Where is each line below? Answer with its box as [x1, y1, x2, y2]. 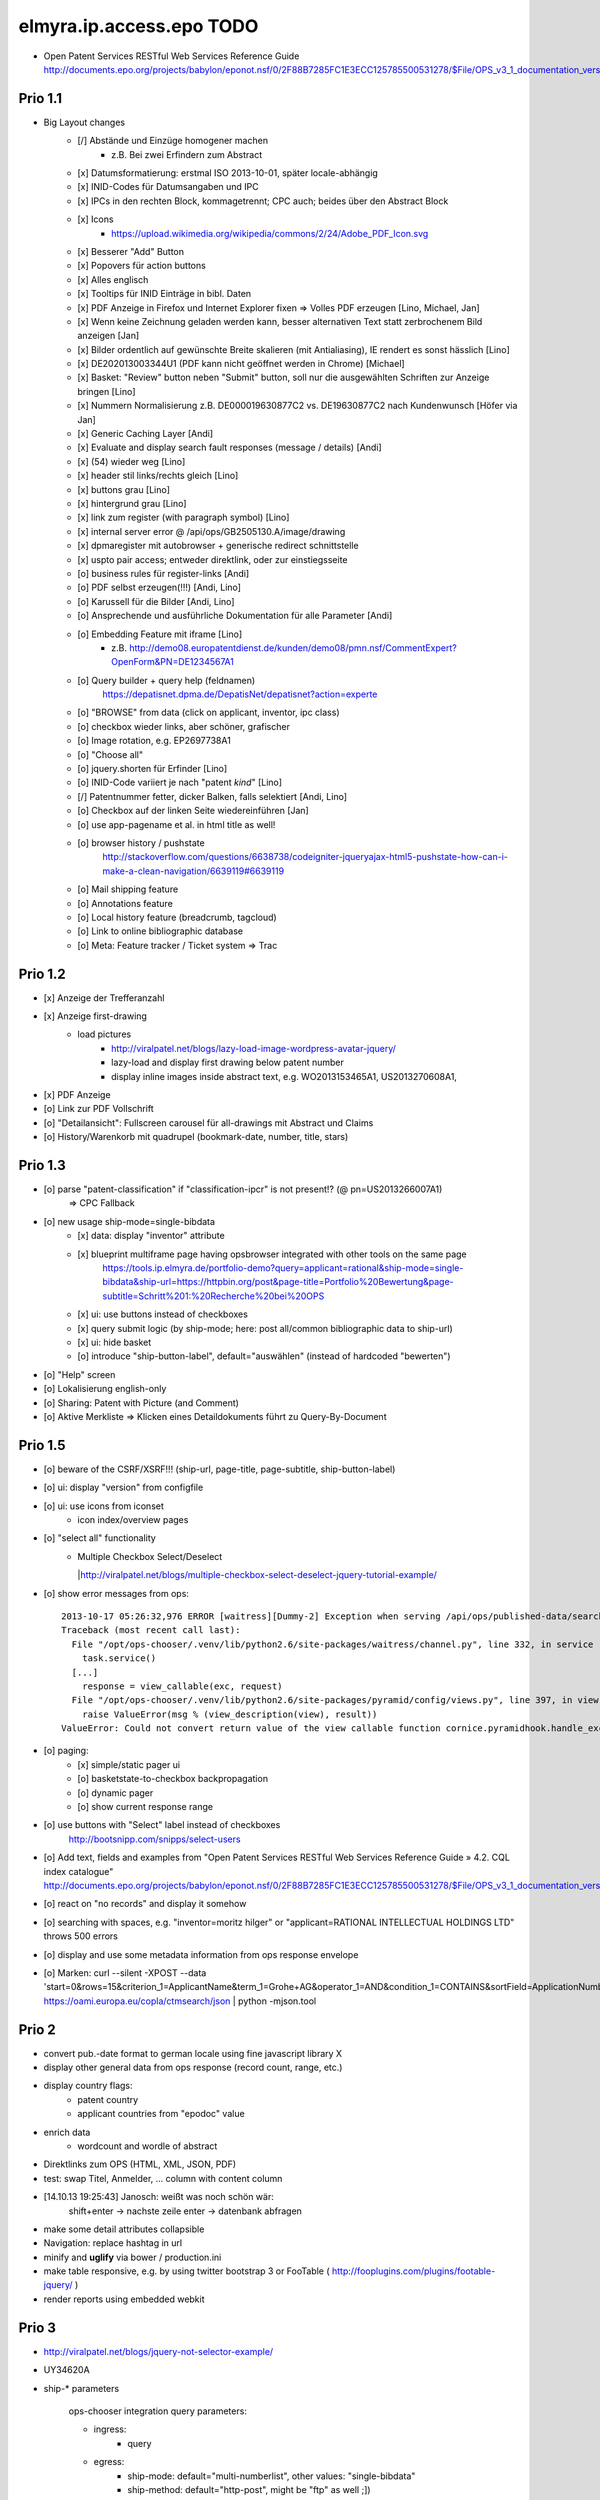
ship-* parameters [43, 2382, 120, 2394]
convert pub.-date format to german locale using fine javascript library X [43, 2047, 343, 2059]
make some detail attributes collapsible [43, 2223, 205, 2235]
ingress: [93, 2423, 127, 2435]
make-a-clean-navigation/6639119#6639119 [102, 865, 285, 877]
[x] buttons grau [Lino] [77, 483, 170, 495]
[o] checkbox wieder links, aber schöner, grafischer [77, 720, 290, 732]
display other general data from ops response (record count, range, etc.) [43, 2061, 343, 2073]
